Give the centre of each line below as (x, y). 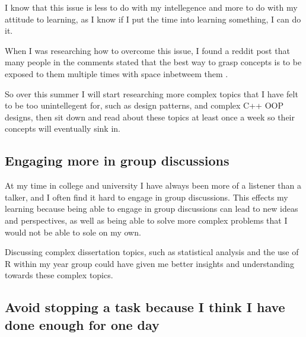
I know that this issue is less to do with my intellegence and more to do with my (151, 7)
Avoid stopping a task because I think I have (145, 307)
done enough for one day (82, 324)
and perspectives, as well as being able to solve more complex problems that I (146, 220)
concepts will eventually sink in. (63, 128)
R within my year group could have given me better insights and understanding (149, 263)
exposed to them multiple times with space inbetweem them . (117, 73)
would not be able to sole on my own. (73, 232)
